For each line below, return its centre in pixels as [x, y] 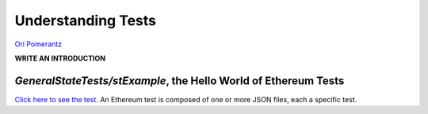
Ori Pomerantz [38, 44]
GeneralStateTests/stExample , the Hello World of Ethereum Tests [180, 81]
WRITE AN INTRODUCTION [60, 58]
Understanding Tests [86, 20]
